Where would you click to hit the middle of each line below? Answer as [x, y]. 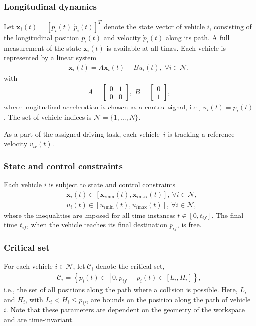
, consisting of [230, 26]
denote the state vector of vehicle [154, 26]
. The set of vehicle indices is [48, 117]
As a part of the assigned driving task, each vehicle [82, 134]
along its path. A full [198, 37]
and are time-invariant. [39, 319]
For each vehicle [28, 266]
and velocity [122, 37]
